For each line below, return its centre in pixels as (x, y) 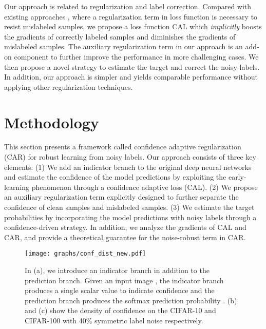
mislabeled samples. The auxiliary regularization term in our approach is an (123, 46)
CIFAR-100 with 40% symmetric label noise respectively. (114, 321)
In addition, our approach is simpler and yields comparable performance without (131, 77)
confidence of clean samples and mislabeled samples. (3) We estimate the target (129, 207)
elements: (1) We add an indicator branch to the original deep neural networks (128, 167)
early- (237, 177)
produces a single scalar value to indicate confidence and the (120, 290)
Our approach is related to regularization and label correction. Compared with (128, 6)
